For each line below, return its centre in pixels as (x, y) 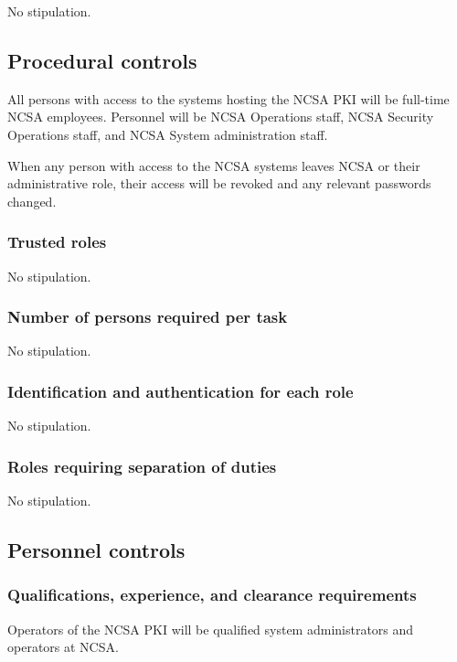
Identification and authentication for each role (181, 391)
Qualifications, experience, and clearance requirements (212, 595)
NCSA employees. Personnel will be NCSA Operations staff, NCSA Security (221, 117)
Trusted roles (57, 242)
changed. (32, 201)
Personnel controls (96, 550)
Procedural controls (102, 60)
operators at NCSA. (63, 647)
